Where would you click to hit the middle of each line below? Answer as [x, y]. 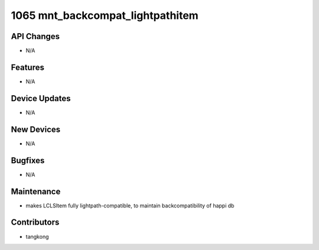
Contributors [35, 223]
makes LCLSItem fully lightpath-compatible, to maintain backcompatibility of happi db [130, 205]
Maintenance [36, 191]
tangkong [37, 236]
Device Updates [41, 98]
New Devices [36, 129]
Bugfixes [28, 160]
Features [27, 67]
